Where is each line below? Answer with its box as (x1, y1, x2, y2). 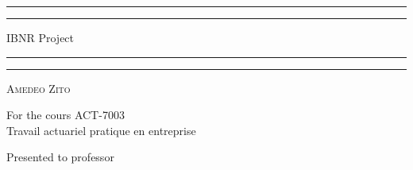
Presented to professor (6, 149, 114, 165)
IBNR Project (6, 29, 75, 45)
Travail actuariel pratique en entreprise (6, 122, 196, 138)
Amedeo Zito (6, 79, 71, 96)
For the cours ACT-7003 (6, 106, 125, 123)
